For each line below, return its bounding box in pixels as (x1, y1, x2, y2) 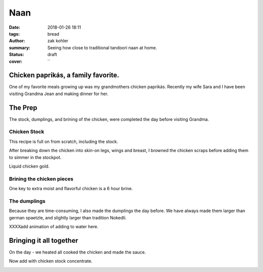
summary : (9, 44, 31, 51)
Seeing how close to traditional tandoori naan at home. (47, 44, 157, 51)
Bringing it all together (9, 236, 78, 245)
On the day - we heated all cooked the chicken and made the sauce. (9, 249, 146, 255)
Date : (9, 24, 20, 30)
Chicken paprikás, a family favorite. (9, 71, 119, 79)
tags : (9, 31, 20, 37)
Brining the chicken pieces (9, 175, 74, 182)
